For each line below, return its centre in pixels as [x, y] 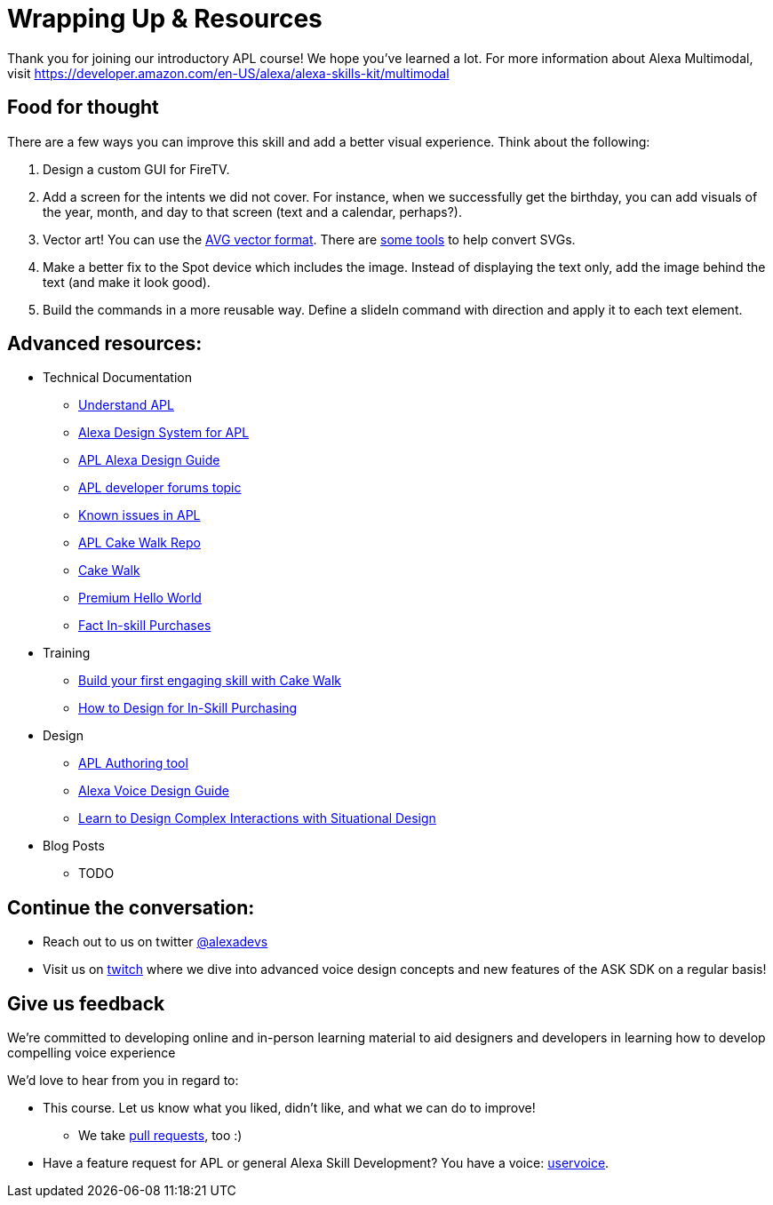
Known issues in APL [139, 515]
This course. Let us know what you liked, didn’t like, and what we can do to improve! [289, 1108]
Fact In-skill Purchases [145, 626]
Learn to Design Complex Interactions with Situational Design [257, 818]
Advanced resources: [105, 344]
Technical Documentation [117, 378]
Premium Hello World [140, 598]
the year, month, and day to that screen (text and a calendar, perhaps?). [253, 211]
